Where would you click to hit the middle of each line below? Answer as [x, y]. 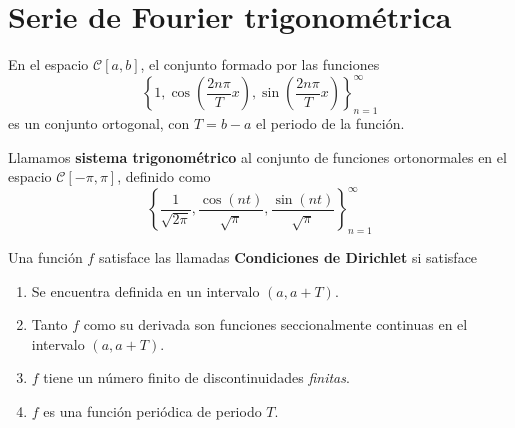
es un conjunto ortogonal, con [99, 123]
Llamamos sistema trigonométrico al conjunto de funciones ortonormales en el [257, 156]
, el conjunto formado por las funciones [260, 64]
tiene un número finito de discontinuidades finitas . [196, 377]
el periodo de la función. [330, 123]
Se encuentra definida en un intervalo [145, 290]
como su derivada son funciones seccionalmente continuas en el [275, 324]
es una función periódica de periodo [152, 411]
